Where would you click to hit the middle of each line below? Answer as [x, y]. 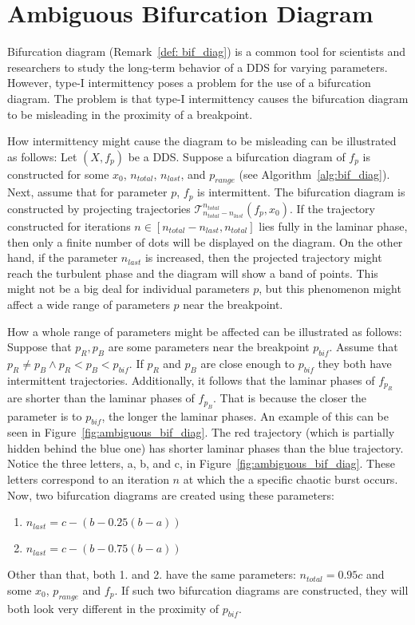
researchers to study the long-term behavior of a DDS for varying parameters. [198, 67]
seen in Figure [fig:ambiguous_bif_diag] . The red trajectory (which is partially [201, 432]
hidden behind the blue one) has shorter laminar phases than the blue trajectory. [206, 447]
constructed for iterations [69, 225]
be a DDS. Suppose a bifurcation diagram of [237, 156]
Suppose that [40, 347]
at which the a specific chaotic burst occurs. [290, 479]
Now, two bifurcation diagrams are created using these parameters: [171, 494]
